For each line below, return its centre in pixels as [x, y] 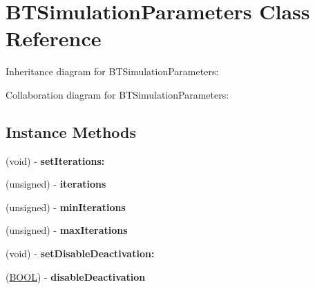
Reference [54, 38]
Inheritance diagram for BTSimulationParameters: [112, 71]
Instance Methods [71, 131]
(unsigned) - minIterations [66, 207]
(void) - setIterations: [55, 160]
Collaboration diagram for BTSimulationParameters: [117, 94]
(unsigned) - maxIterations [67, 230]
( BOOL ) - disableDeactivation [76, 276]
